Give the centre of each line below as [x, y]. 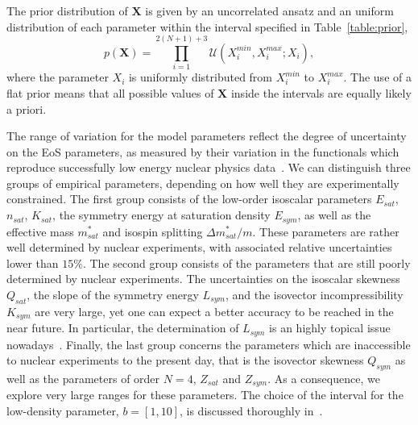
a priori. [27, 108]
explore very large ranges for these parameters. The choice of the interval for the [205, 395]
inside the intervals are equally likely [321, 92]
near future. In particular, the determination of [123, 328]
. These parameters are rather [326, 231]
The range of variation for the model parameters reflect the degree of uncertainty [207, 136]
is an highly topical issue [330, 328]
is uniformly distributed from [201, 77]
